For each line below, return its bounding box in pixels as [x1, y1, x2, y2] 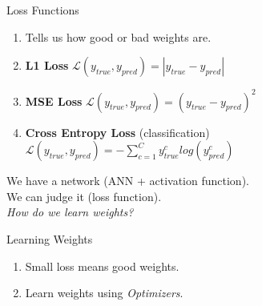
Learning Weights [6, 231, 93, 248]
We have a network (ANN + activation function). [6, 172, 249, 189]
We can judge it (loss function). [6, 187, 162, 204]
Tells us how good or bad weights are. [25, 28, 212, 45]
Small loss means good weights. [25, 257, 179, 274]
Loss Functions [6, 2, 79, 18]
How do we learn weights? [6, 203, 134, 220]
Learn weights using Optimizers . [25, 284, 183, 301]
